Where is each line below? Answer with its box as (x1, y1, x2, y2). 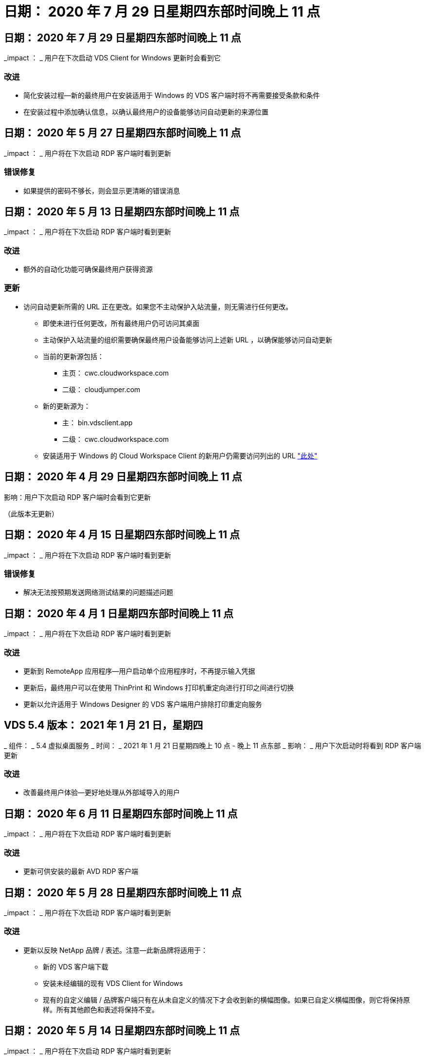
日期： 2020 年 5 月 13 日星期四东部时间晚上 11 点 (4, 205, 240, 218)
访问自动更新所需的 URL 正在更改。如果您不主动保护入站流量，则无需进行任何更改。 (23, 302, 293, 311)
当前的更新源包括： (43, 352, 104, 360)
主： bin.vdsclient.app (62, 418, 133, 427)
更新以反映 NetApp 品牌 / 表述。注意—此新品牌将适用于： (23, 946, 208, 954)
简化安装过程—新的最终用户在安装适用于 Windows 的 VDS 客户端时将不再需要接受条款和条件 (23, 91, 320, 99)
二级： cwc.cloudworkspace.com (62, 435, 169, 443)
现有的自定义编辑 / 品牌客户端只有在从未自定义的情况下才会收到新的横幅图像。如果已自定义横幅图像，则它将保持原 (43, 995, 410, 1004)
